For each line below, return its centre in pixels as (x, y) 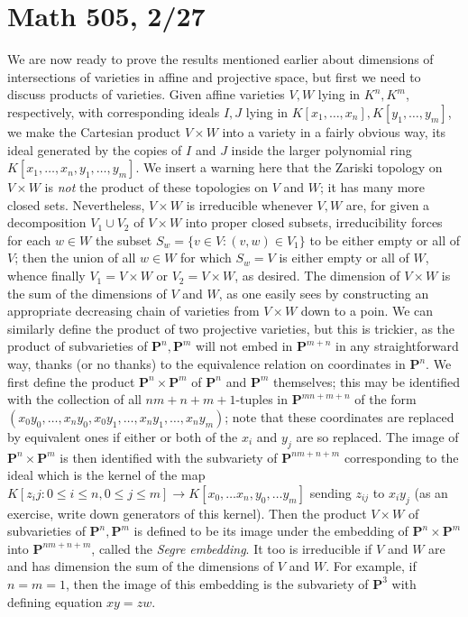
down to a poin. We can (367, 311)
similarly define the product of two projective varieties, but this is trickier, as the (231, 328)
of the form (385, 399)
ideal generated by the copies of (95, 149)
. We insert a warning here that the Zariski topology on (289, 167)
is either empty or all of (344, 258)
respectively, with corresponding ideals (114, 111)
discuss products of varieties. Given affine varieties (146, 94)
